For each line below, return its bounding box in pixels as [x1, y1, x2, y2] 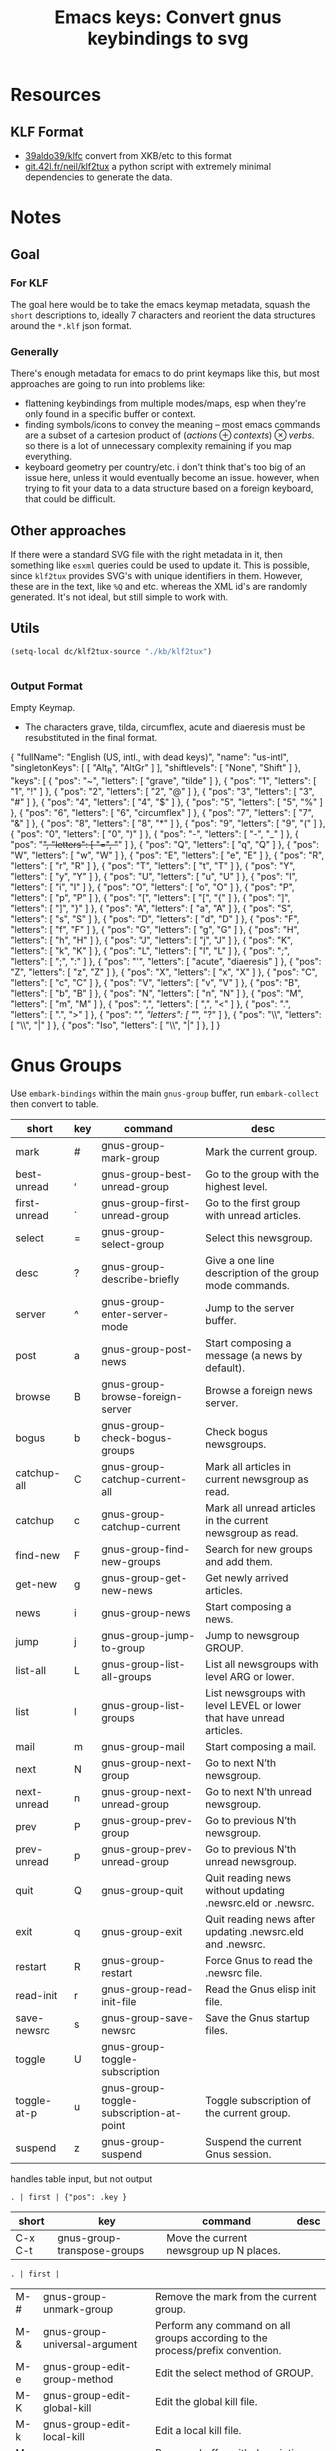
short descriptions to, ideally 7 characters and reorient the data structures [10, 309, 316, 321]
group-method [43, 2372, 114, 2386]
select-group [101, 1237, 165, 1251]
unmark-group [43, 2302, 113, 2316]
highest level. [204, 1179, 268, 1193]
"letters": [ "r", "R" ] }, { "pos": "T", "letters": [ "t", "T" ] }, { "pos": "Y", [10, 859, 296, 871]
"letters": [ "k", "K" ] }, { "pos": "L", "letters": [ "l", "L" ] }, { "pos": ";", [10, 944, 290, 956]
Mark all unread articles [204, 1501, 317, 1515]
